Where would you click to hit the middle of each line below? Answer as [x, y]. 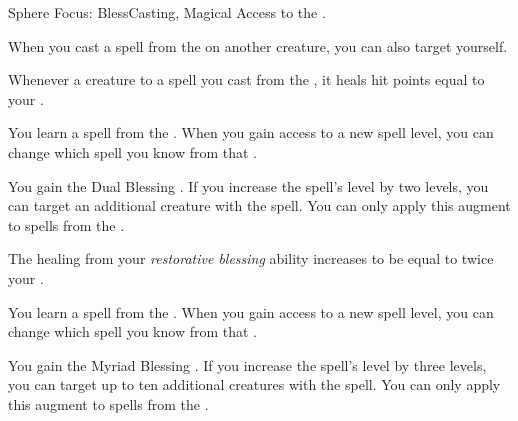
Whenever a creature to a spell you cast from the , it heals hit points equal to [246, 79]
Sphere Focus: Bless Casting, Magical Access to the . [167, 12]
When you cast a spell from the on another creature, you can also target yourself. [258, 45]
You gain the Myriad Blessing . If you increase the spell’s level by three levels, [247, 364]
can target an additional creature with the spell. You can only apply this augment [259, 205]
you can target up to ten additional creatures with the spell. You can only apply [254, 384]
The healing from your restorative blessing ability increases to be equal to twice [251, 258]
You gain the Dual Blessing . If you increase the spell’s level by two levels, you [248, 185]
